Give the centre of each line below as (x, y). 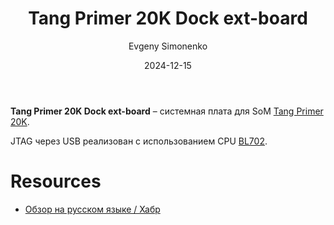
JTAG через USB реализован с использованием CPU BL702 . (139, 141)
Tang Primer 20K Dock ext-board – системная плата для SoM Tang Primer (167, 111)
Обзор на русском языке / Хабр (92, 209)
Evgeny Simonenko (168, 46)
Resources (56, 181)
